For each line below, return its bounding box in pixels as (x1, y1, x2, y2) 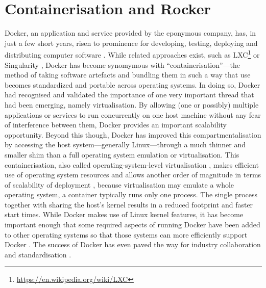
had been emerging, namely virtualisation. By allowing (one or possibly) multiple (5, 99, 259, 110)
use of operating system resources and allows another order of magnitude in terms (5, 169, 261, 180)
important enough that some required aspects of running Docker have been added (5, 219, 260, 230)
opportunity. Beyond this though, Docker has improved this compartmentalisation (5, 129, 261, 140)
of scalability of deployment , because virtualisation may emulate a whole (5, 179, 234, 190)
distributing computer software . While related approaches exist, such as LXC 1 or (5, 48, 260, 60)
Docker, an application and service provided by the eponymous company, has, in (5, 28, 256, 38)
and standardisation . (5, 249, 71, 259)
